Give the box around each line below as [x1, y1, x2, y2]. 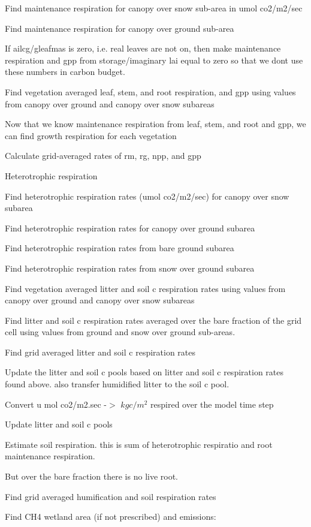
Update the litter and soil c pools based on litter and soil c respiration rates [5, 366, 283, 378]
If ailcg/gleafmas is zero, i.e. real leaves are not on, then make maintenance [5, 42, 281, 55]
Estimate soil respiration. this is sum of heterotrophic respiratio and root [5, 438, 273, 450]
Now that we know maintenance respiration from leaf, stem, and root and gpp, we [5, 118, 306, 130]
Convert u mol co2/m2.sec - [5, 397, 107, 410]
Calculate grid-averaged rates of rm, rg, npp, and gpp [5, 149, 201, 162]
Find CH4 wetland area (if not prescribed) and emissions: [5, 510, 216, 523]
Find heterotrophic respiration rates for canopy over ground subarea [5, 221, 255, 234]
